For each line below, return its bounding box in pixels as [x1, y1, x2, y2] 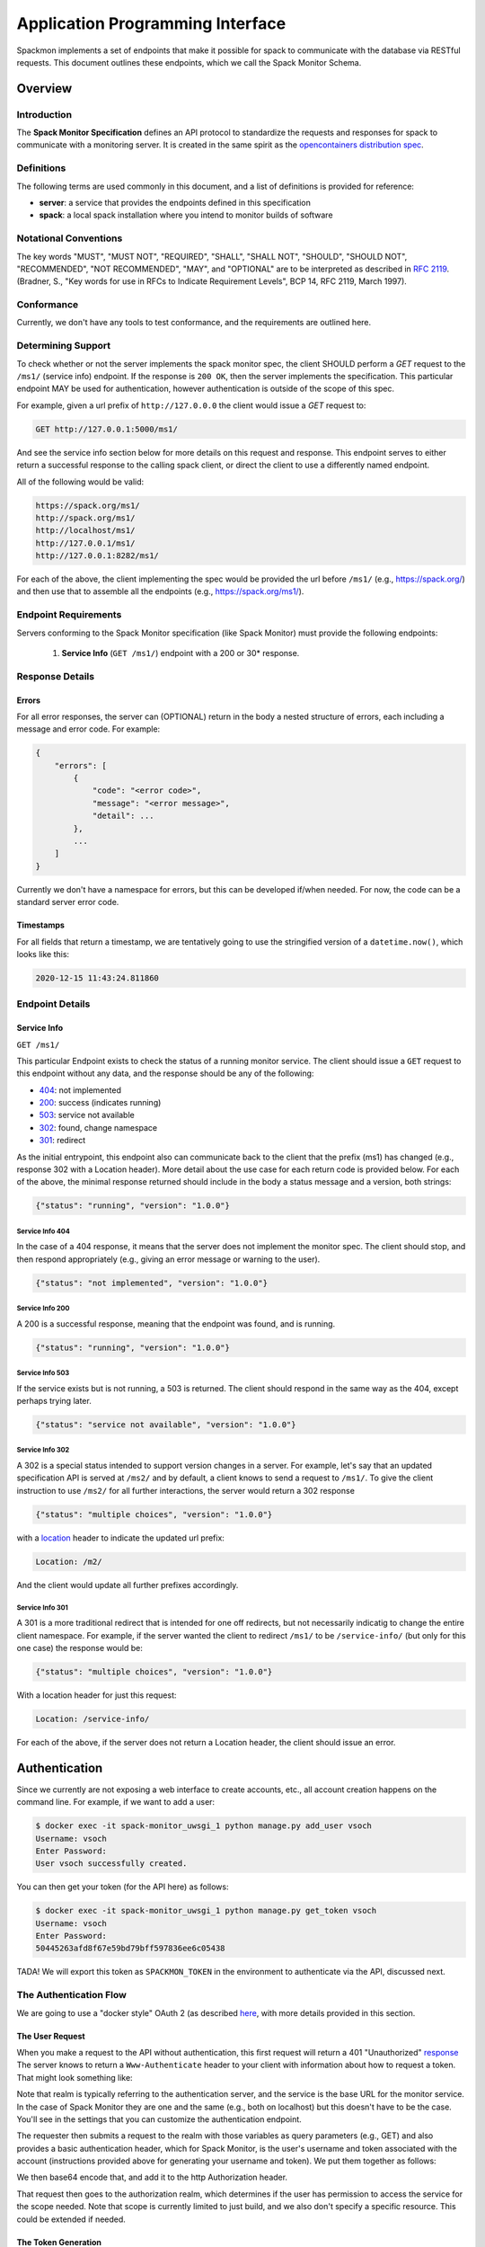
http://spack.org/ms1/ [35, 512, 136, 523]
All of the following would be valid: [16, 476, 145, 487]
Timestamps [16, 919, 65, 930]
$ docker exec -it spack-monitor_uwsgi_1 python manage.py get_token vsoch [35, 1905, 377, 1916]
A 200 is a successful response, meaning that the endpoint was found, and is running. [16, 1318, 336, 1329]
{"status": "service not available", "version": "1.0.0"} [35, 1420, 296, 1430]
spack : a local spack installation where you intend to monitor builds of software [39, 209, 333, 220]
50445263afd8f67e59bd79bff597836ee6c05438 [35, 1943, 225, 1954]
